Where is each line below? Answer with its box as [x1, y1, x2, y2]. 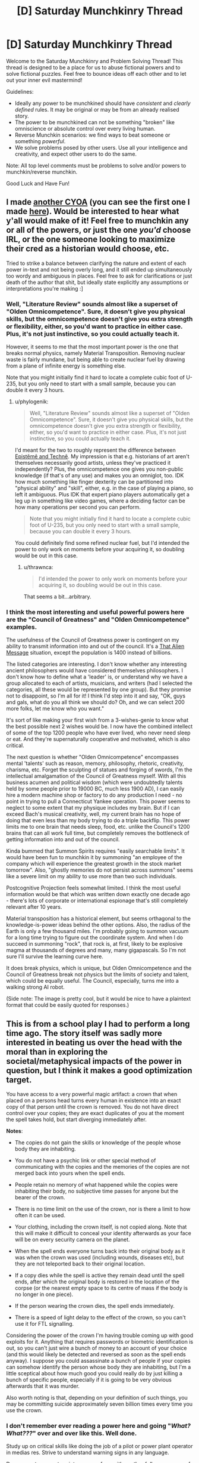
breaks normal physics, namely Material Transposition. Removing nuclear [6, 350, 186, 357]
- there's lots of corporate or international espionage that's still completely [6, 897, 188, 905]
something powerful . [14, 137, 66, 144]
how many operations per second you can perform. [14, 504, 141, 511]
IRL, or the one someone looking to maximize [6, 234, 175, 245]
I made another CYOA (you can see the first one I [6, 197, 190, 207]
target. [6, 1075, 32, 1085]
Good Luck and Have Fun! [6, 180, 70, 187]
